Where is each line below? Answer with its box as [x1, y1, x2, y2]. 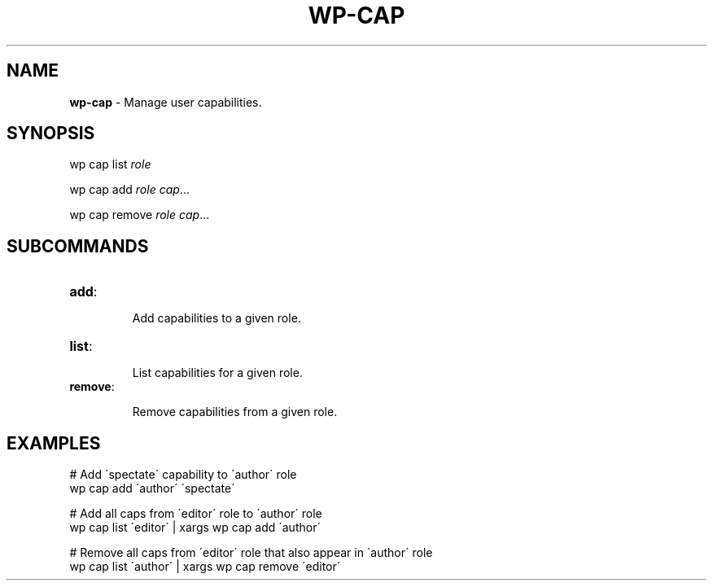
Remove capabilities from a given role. [132, 405, 338, 419]
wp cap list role [69, 157, 151, 172]
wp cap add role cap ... [69, 182, 190, 197]
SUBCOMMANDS [7, 235, 149, 256]
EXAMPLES [7, 432, 101, 453]
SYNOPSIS [7, 123, 95, 144]
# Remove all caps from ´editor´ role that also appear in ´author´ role [69, 545, 433, 560]
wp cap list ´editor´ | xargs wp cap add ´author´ [69, 520, 321, 535]
